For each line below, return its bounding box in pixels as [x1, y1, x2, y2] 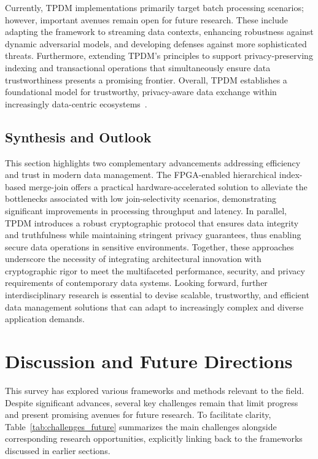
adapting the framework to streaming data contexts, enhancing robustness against [5, 25, 314, 38]
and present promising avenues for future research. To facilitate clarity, [5, 408, 271, 421]
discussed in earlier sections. [5, 444, 111, 457]
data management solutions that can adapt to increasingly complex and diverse [5, 300, 304, 313]
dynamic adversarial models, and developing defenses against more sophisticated [5, 37, 307, 50]
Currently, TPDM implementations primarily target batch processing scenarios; [5, 1, 304, 13]
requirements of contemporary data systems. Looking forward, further [5, 276, 268, 289]
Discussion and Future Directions [5, 349, 293, 374]
